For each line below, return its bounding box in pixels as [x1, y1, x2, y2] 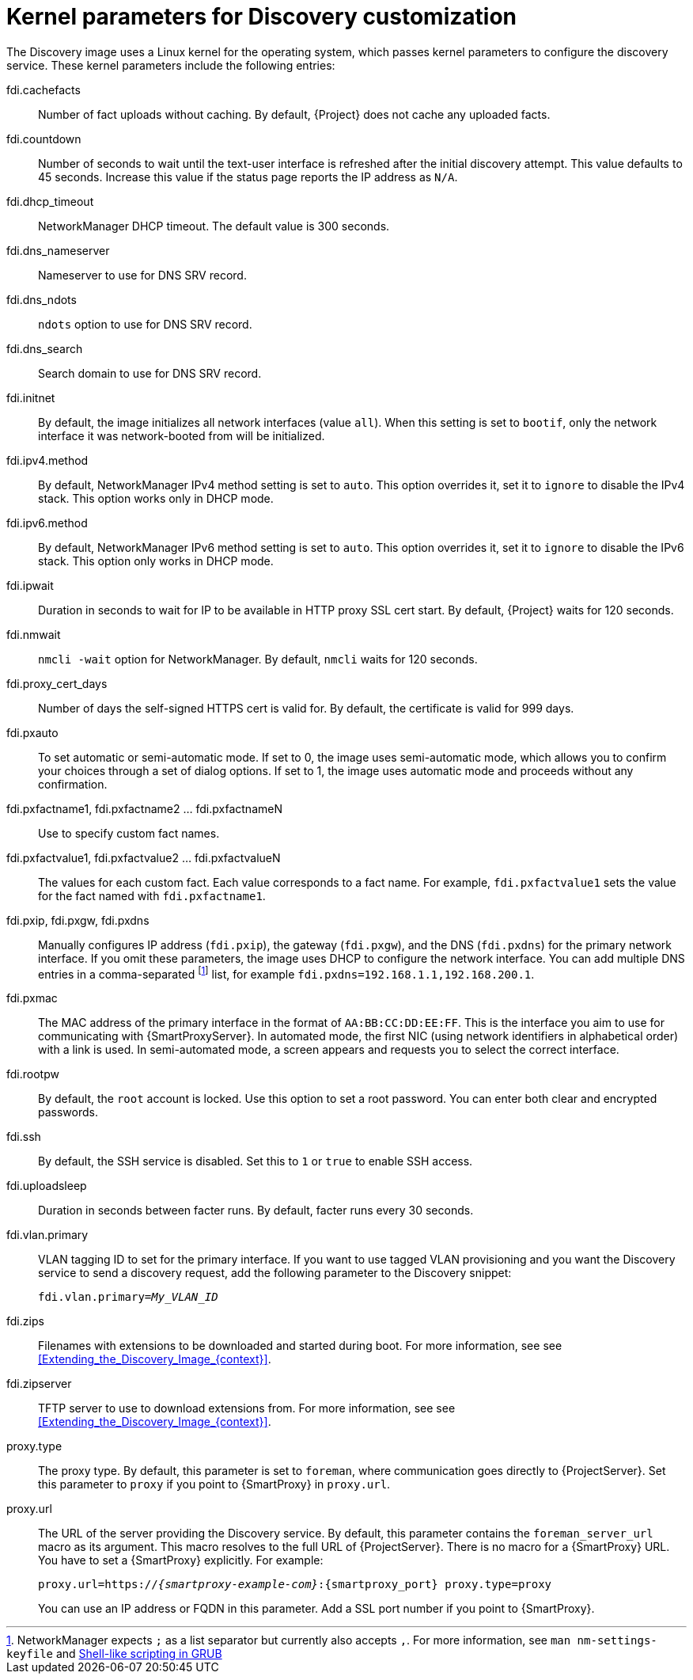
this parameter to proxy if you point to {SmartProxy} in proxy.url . [38, 1477, 391, 1492]
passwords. [38, 1105, 98, 1119]
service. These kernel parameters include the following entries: [6, 58, 335, 72]
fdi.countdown [6, 131, 81, 146]
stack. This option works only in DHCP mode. [38, 491, 274, 505]
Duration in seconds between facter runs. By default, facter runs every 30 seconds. [38, 1203, 474, 1218]
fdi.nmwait [6, 627, 61, 641]
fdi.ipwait [6, 578, 54, 592]
